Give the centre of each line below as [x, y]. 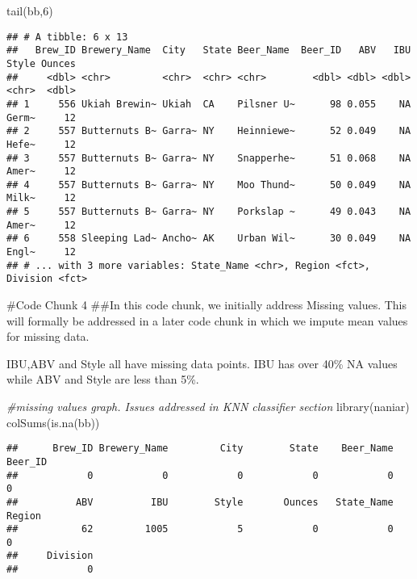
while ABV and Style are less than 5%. [103, 379]
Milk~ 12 [41, 198]
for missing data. [48, 336]
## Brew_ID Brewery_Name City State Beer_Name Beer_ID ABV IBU [209, 50]
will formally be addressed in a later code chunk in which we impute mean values [207, 320]
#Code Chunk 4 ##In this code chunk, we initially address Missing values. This [207, 305]
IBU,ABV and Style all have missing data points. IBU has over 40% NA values [202, 363]
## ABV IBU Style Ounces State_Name [200, 502]
